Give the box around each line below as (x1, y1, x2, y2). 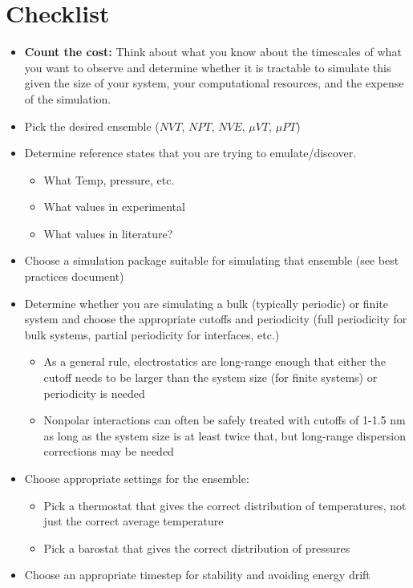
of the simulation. (24, 90, 111, 107)
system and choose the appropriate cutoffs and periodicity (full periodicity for (24, 310, 407, 327)
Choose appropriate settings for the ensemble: (24, 470, 249, 486)
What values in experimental (43, 198, 185, 215)
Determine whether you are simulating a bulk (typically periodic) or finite (24, 294, 388, 311)
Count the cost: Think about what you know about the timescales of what (24, 43, 402, 60)
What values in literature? (43, 225, 173, 241)
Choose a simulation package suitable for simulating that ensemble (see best (24, 252, 399, 269)
